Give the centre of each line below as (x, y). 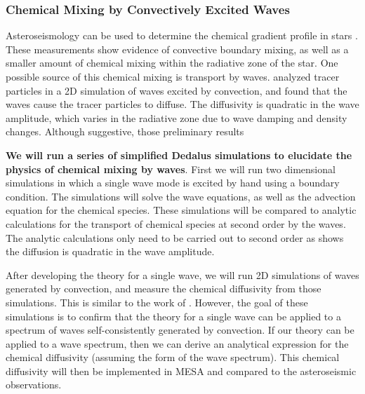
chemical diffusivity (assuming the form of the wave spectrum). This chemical (173, 357)
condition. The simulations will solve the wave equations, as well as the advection (181, 196)
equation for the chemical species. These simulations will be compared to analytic (181, 210)
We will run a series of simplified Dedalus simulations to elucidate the (179, 155)
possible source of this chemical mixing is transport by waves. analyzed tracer (173, 76)
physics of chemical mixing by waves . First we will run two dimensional (171, 169)
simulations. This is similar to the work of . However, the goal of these (157, 302)
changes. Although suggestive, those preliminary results (125, 131)
